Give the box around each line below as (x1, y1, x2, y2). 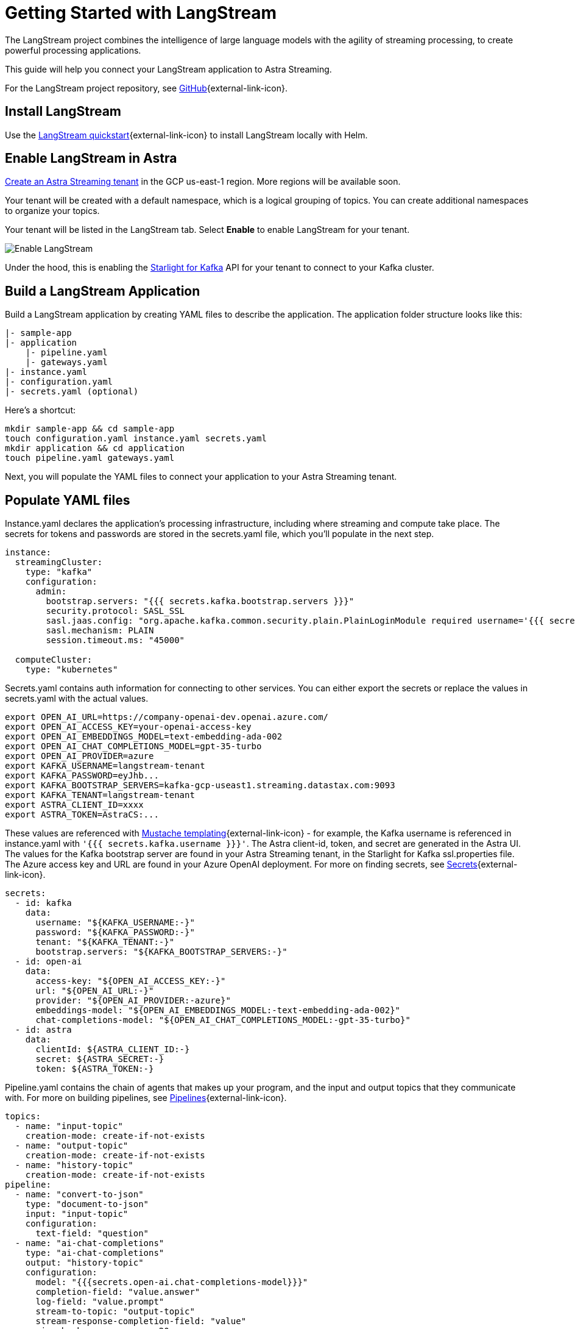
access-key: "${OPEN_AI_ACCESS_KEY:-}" (35, 976, 226, 986)
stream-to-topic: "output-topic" (35, 1306, 195, 1317)
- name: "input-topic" (15, 1121, 123, 1131)
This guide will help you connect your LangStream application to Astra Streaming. (5, 63, 332, 74)
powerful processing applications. (5, 45, 141, 55)
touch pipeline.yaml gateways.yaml (5, 453, 175, 463)
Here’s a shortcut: (5, 405, 76, 416)
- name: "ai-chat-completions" (15, 1238, 164, 1249)
